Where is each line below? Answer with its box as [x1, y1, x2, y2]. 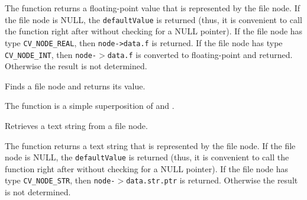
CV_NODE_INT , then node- [5, 48, 96, 60]
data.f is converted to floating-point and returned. [107, 48, 293, 60]
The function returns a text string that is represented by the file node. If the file [5, 139, 296, 151]
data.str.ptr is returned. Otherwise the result [126, 174, 298, 186]
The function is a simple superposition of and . [5, 99, 174, 112]
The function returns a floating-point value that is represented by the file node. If [5, 2, 300, 14]
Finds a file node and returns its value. [5, 79, 146, 92]
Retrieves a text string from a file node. [5, 119, 148, 131]
